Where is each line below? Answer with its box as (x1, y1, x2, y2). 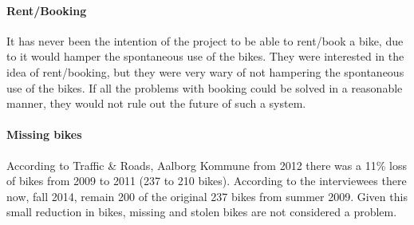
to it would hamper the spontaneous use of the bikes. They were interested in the (6, 48, 404, 65)
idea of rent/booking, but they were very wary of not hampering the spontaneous (6, 63, 404, 80)
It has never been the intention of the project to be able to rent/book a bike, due (6, 32, 404, 49)
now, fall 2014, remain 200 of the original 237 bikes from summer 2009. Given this (6, 187, 408, 204)
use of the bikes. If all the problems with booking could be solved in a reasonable (6, 79, 403, 96)
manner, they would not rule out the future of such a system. (6, 95, 306, 112)
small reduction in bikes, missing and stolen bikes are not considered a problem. (6, 203, 397, 220)
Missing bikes (6, 126, 82, 143)
